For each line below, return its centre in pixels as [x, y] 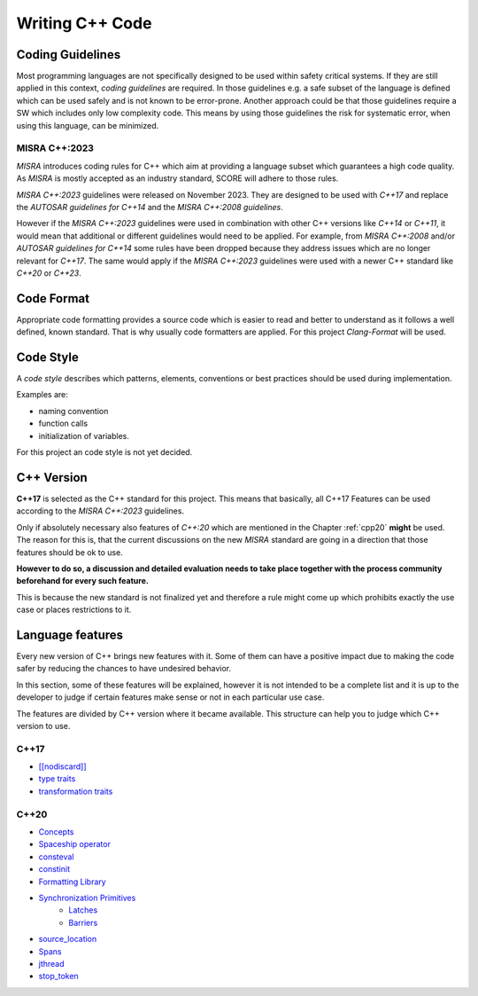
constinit [54, 869]
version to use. [43, 725]
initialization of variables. [84, 435]
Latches [83, 910]
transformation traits [76, 791]
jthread [52, 963]
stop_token [58, 976]
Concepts [56, 832]
